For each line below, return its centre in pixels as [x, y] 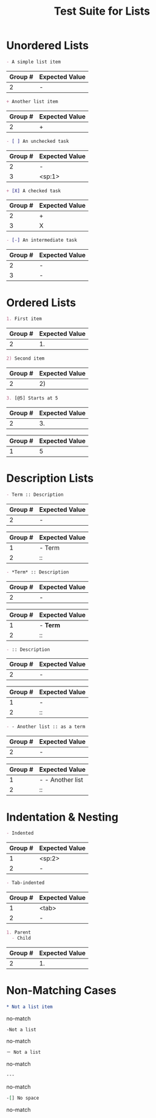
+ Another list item [32, 101]
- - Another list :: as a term [46, 727]
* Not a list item [29, 1007]
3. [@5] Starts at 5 [32, 398]
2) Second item [25, 358]
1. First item [24, 319]
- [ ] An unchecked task [38, 141]
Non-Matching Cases [61, 990]
